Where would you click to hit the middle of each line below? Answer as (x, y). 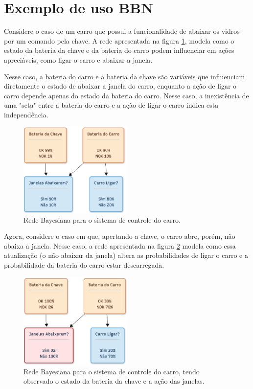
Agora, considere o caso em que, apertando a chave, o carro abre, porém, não (120, 236)
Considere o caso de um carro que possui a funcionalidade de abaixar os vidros (122, 31)
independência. (26, 114)
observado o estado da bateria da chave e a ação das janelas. (114, 381)
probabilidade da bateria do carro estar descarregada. (84, 265)
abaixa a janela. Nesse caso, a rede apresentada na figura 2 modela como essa (120, 245)
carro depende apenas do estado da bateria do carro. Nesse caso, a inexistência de (126, 95)
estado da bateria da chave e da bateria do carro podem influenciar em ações (119, 50)
